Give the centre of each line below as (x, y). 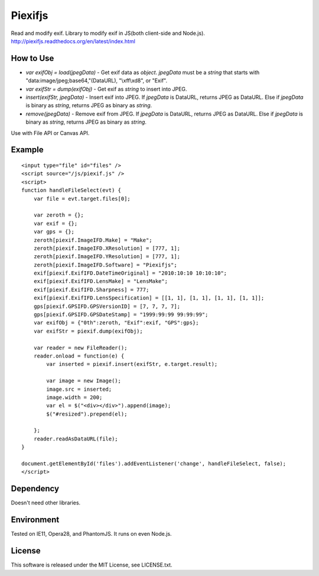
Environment (35, 520)
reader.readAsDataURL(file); (76, 439)
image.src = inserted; (79, 389)
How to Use (32, 58)
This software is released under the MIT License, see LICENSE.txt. (92, 565)
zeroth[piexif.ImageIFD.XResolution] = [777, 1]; (107, 248)
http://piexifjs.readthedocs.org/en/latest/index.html (73, 41)
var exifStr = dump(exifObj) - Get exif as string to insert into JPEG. (106, 89)
